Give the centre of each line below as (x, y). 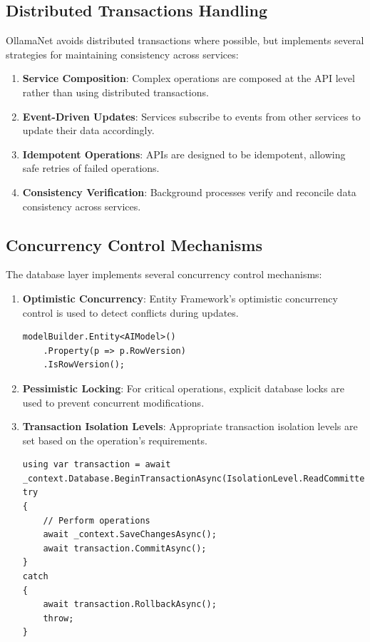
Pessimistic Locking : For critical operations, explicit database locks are (183, 388)
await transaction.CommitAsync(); (125, 548)
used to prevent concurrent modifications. (113, 402)
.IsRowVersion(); (84, 365)
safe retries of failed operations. (91, 168)
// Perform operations (97, 520)
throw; (58, 618)
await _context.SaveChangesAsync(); (130, 535)
